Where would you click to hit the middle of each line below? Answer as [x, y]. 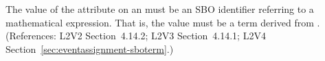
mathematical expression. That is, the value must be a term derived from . [163, 22]
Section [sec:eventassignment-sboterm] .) [90, 48]
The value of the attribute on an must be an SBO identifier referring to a [160, 9]
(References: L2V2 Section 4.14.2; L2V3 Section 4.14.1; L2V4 [136, 36]
